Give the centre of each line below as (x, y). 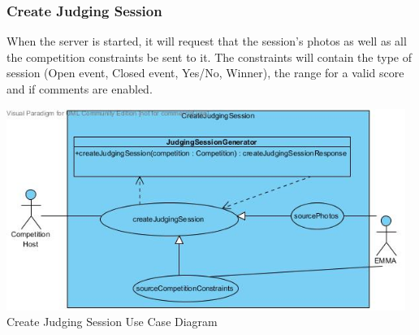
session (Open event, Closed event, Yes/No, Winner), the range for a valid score (205, 73)
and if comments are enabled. (80, 89)
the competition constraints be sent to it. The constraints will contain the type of (209, 57)
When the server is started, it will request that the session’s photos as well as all (207, 41)
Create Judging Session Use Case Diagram (112, 322)
